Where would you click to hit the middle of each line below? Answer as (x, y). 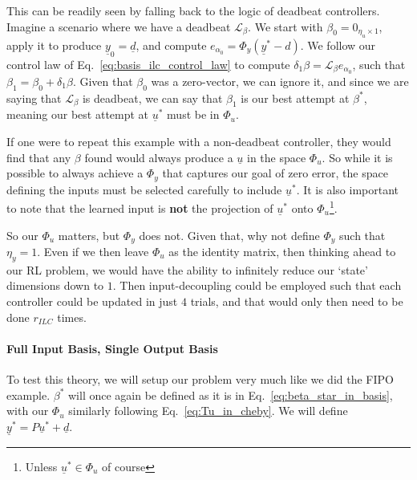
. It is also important (348, 189)
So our (22, 235)
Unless (41, 466)
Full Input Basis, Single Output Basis (112, 348)
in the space (277, 157)
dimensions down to (55, 285)
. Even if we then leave (93, 251)
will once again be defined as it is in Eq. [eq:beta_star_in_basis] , (231, 395)
